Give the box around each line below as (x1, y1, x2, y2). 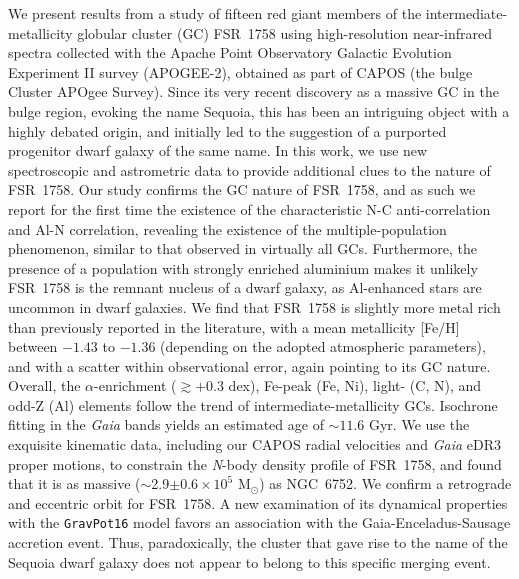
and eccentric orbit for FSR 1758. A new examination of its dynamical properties (8, 492, 508, 513)
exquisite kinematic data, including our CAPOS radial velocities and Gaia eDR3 (8, 434, 502, 455)
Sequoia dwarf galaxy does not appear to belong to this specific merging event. (8, 551, 491, 572)
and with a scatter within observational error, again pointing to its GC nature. (8, 355, 491, 376)
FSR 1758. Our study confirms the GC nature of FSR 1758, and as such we (8, 179, 476, 200)
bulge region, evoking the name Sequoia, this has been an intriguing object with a (8, 100, 510, 121)
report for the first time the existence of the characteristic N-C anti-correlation (8, 198, 491, 219)
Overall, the (8, 375, 81, 396)
